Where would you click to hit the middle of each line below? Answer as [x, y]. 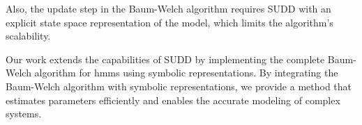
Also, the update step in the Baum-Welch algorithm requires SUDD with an [168, 8]
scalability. [28, 36]
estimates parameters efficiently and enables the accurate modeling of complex [173, 100]
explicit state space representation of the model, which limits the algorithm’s [169, 22]
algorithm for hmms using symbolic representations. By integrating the [186, 73]
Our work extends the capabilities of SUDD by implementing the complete [165, 59]
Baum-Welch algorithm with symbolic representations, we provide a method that [179, 86]
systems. [24, 114]
